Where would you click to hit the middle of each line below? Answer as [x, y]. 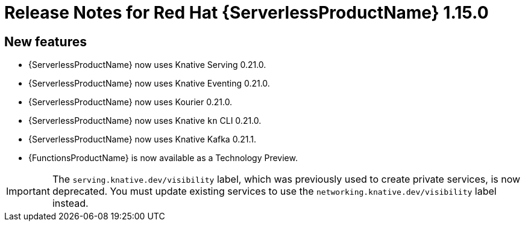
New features [46, 41]
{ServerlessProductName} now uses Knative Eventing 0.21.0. [149, 84]
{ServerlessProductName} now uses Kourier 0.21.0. [130, 102]
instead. [70, 203]
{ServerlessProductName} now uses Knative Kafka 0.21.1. [142, 139]
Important [28, 191]
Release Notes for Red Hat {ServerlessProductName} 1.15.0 [247, 13]
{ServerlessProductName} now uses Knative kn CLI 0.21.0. [145, 121]
